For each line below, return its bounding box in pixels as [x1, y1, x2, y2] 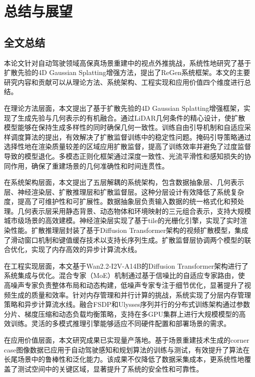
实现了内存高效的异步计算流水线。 [31, 244, 141, 254]
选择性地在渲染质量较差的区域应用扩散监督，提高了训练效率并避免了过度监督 [4, 141, 251, 151]
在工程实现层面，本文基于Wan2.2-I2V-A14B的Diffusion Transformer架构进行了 [4, 260, 249, 271]
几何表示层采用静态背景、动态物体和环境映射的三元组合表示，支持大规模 [17, 205, 251, 216]
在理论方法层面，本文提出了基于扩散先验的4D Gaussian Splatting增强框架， [4, 102, 244, 113]
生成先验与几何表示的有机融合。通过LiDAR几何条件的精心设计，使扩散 [17, 112, 245, 123]
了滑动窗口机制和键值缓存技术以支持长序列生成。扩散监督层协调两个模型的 [4, 234, 244, 245]
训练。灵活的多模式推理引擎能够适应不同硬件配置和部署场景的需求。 [10, 318, 230, 328]
